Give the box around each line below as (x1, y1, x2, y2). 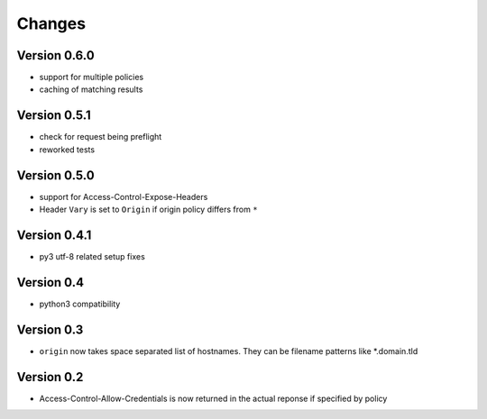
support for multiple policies (39, 72, 144, 83)
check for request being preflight (39, 132, 162, 142)
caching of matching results (39, 84, 143, 95)
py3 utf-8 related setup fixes (39, 250, 146, 261)
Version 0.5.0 (16, 168, 95, 183)
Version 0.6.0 (16, 48, 95, 63)
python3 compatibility (39, 298, 121, 309)
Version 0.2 (16, 369, 84, 385)
